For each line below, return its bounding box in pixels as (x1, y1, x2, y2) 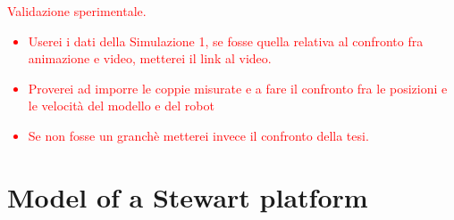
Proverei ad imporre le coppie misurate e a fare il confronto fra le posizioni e (28, 78, 448, 97)
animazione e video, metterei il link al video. (28, 49, 272, 68)
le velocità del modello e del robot (28, 96, 214, 115)
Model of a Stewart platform (7, 178, 368, 215)
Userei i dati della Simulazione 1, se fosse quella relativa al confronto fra (28, 31, 424, 50)
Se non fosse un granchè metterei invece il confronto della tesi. (28, 126, 369, 144)
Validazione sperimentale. (7, 2, 147, 20)
